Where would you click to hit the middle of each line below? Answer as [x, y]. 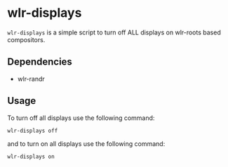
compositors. [26, 39]
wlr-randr [31, 79]
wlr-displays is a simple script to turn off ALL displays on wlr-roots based [114, 32]
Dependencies [40, 62]
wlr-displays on [31, 157]
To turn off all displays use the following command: [81, 118]
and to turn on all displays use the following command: [86, 144]
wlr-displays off [33, 131]
